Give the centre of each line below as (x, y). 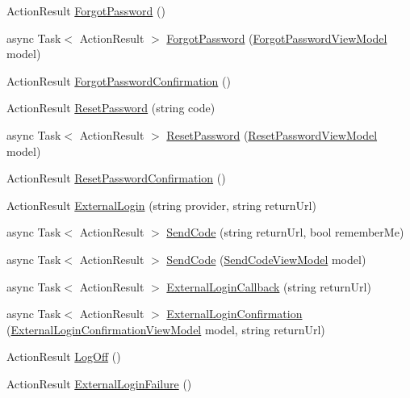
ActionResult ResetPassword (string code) (111, 108)
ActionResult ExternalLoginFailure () (99, 383)
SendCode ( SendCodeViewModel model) (266, 259)
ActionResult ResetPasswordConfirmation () (116, 178)
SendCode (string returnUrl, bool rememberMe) (285, 232)
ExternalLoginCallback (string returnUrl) (269, 286)
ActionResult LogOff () (64, 356)
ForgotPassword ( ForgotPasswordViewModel (277, 38)
